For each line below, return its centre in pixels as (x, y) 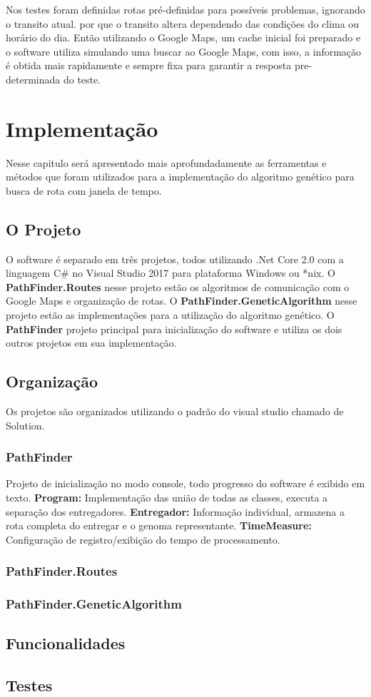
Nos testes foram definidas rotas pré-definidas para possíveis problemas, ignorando (185, 9)
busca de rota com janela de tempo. (84, 190)
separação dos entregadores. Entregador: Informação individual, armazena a (175, 511)
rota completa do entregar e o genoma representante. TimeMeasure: (159, 525)
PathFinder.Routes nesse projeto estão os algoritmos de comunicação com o (178, 286)
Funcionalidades (66, 643)
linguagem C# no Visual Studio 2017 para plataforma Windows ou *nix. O (171, 273)
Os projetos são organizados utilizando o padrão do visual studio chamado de (175, 411)
